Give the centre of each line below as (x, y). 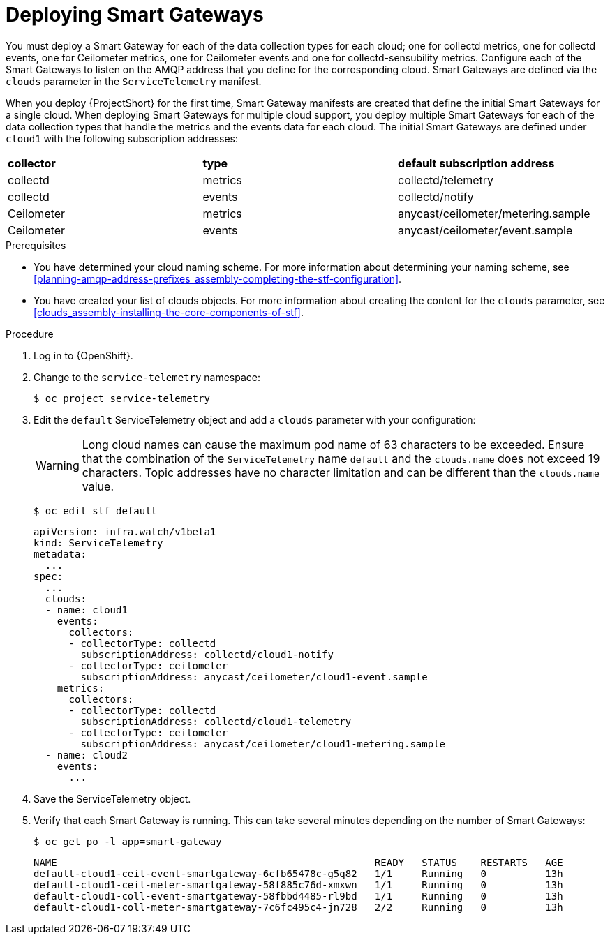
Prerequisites (36, 245)
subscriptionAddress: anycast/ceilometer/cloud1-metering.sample (263, 744)
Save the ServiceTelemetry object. (112, 798)
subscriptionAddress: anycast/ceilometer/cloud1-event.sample (254, 677)
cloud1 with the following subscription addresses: (122, 138)
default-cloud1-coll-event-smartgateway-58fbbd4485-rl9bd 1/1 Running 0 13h (298, 896)
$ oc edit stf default (96, 510)
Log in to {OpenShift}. (83, 355)
